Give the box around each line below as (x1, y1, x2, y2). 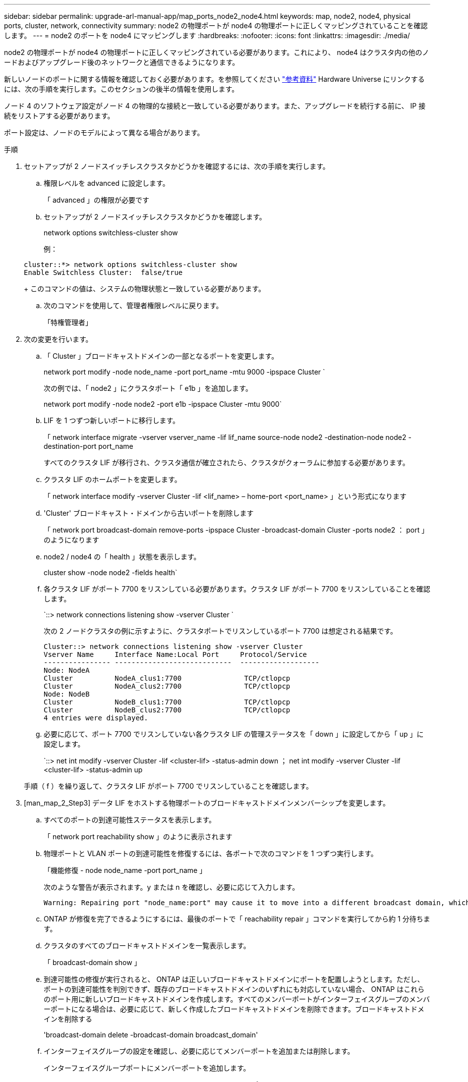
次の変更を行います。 (24, 335, 93, 343)
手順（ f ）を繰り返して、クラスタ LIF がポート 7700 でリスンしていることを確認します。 (24, 782, 313, 790)
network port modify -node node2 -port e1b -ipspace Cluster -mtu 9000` (44, 400, 282, 408)
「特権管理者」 (44, 318, 92, 326)
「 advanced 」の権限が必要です (44, 196, 150, 204)
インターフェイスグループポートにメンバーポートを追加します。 (44, 1064, 250, 1072)
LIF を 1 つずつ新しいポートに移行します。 (44, 416, 180, 425)
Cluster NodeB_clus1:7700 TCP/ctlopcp (44, 698, 291, 706)
